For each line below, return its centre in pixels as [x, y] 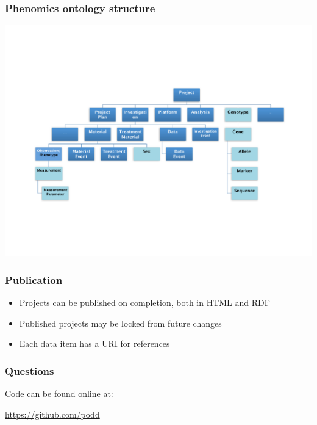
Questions [30, 370]
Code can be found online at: [59, 394]
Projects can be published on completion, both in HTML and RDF [144, 303]
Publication [34, 279]
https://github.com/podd [52, 414]
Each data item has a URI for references [94, 343]
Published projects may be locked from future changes [120, 323]
